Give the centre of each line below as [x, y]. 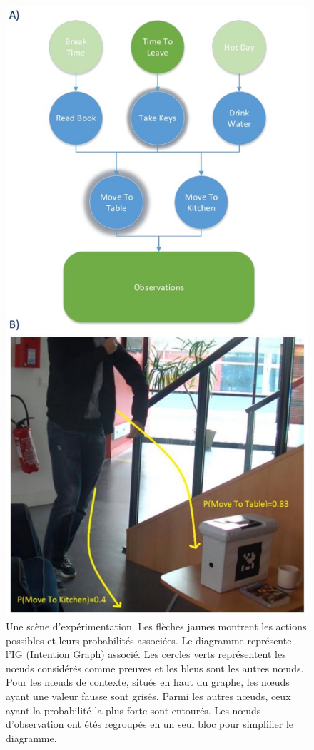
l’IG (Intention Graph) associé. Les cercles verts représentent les [146, 654]
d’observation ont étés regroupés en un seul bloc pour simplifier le [150, 724]
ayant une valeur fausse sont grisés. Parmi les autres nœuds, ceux [148, 695]
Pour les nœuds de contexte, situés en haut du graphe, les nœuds [148, 682]
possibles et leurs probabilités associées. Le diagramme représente [149, 640]
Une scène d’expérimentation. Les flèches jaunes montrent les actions [156, 626]
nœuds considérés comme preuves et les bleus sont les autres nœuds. [155, 668]
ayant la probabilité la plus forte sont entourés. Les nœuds [133, 710]
